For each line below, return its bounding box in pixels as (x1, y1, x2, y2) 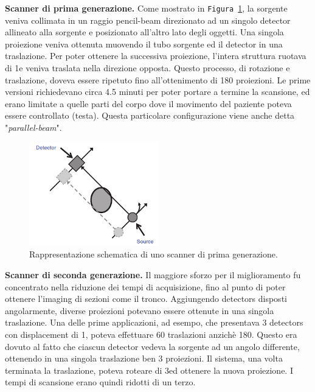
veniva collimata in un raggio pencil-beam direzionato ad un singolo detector (5, 13, 291, 26)
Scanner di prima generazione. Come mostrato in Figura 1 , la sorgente (5, 2, 288, 14)
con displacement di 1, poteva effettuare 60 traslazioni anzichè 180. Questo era (5, 327, 297, 340)
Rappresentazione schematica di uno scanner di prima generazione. (29, 248, 278, 261)
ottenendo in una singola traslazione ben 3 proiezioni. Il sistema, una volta (5, 352, 283, 365)
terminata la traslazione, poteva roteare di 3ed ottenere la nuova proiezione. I (5, 363, 293, 376)
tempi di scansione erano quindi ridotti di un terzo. (5, 376, 196, 388)
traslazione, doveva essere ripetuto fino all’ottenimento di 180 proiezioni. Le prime (5, 73, 311, 86)
